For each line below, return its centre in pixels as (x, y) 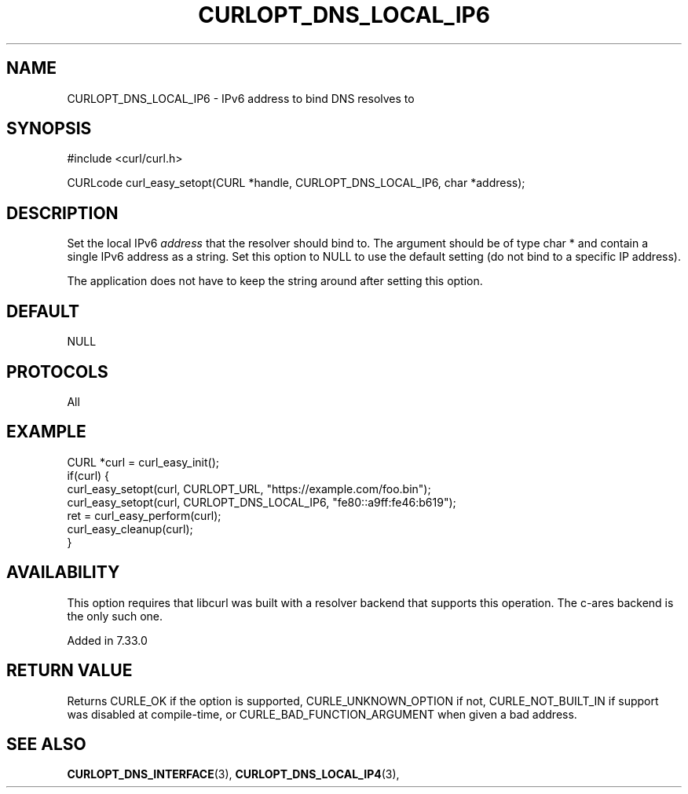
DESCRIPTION (62, 213)
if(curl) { (88, 475)
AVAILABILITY (63, 573)
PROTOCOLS (57, 371)
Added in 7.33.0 (107, 640)
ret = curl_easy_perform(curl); (144, 515)
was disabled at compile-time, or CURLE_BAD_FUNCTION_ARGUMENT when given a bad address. (322, 714)
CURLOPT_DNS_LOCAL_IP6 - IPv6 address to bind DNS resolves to (241, 98)
